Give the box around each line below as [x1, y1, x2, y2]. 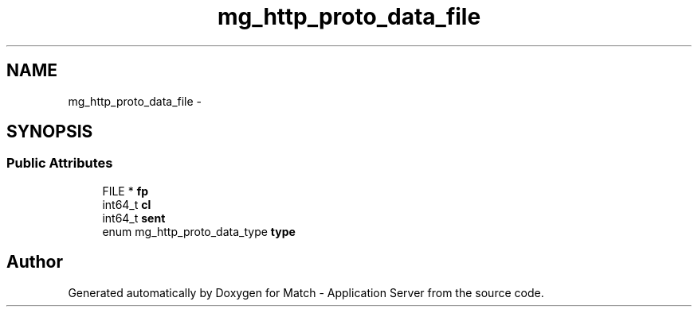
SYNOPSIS [6, 122, 93, 142]
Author [6, 252, 63, 272]
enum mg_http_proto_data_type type [102, 224, 296, 238]
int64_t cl [102, 197, 151, 211]
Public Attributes [6, 155, 113, 172]
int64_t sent [102, 211, 166, 225]
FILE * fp [102, 184, 149, 198]
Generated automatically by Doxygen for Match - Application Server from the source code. [68, 285, 544, 299]
